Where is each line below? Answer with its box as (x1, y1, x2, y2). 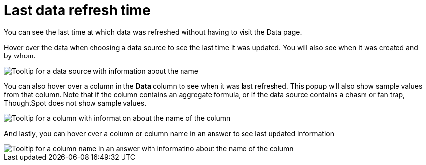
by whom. (4, 51, 36, 60)
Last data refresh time (4, 2, 151, 19)
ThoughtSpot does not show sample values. (4, 98, 147, 107)
